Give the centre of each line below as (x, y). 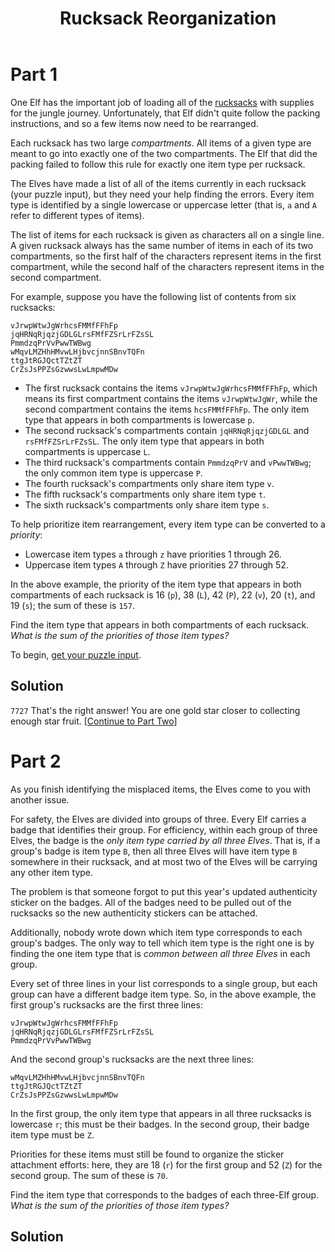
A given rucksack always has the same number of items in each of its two (162, 245)
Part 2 (36, 761)
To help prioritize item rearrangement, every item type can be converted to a (168, 524)
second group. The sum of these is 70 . (89, 1175)
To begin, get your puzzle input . (76, 654)
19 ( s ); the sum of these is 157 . (72, 605)
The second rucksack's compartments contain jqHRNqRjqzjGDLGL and (167, 430)
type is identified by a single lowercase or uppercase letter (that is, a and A (163, 204)
